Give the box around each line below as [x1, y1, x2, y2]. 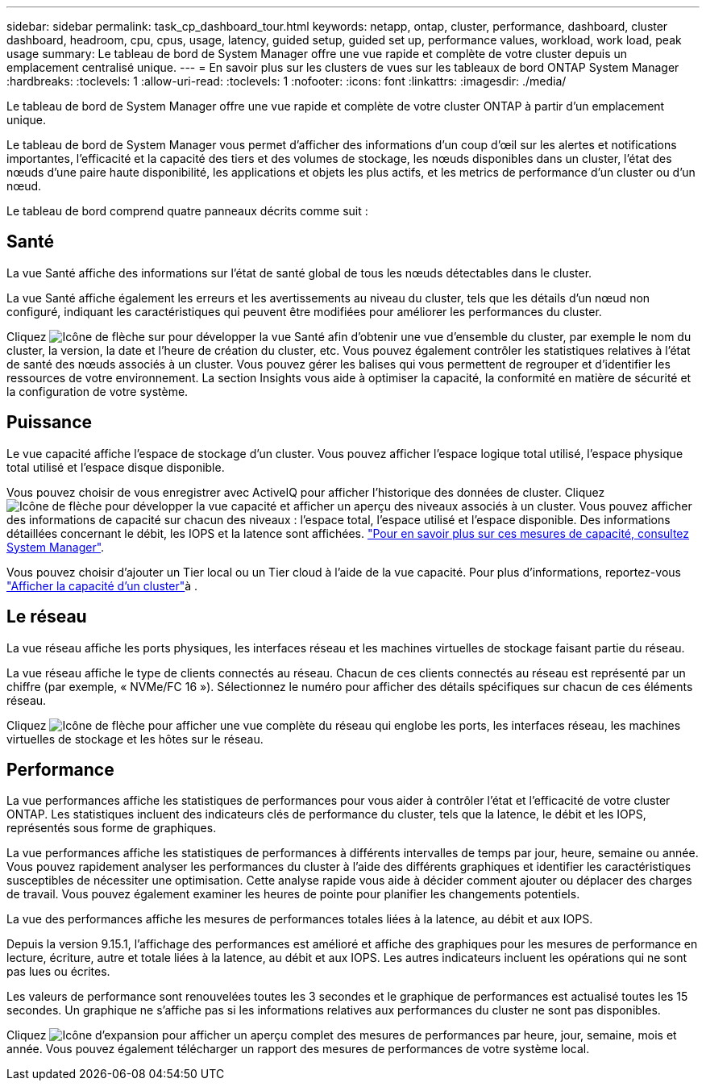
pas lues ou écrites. [6, 964, 110, 979]
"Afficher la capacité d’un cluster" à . [6, 578, 198, 593]
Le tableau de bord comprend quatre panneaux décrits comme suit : [6, 204, 368, 218]
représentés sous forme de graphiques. [6, 821, 217, 835]
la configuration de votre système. [6, 384, 189, 398]
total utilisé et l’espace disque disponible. [6, 460, 225, 474]
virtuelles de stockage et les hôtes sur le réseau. [6, 731, 264, 746]
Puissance [6, 412, 93, 433]
